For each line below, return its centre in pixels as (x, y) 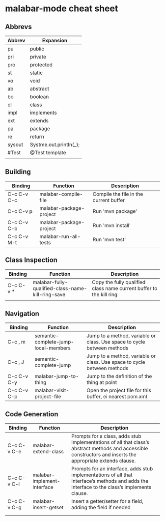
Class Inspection (31, 260)
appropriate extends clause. (103, 461)
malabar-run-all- (60, 236)
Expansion (55, 41)
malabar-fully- (50, 282)
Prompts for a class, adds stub (106, 436)
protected (41, 65)
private (38, 57)
